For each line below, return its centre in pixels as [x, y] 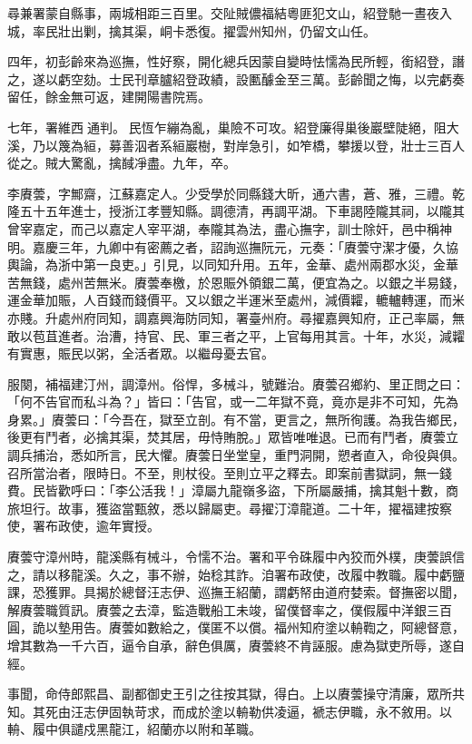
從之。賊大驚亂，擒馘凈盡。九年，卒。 [122, 163]
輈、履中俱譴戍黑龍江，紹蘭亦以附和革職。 [134, 729]
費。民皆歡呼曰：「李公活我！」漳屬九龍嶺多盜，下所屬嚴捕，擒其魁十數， [226, 490]
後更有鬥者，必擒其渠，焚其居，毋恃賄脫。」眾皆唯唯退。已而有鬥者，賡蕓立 [233, 437]
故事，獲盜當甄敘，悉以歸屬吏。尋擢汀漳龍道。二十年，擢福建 [242, 508]
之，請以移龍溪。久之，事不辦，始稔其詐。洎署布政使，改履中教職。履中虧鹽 [236, 574]
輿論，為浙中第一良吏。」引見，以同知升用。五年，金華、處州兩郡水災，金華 [233, 264]
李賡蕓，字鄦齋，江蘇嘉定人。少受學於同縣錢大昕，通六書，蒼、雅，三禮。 [230, 193]
